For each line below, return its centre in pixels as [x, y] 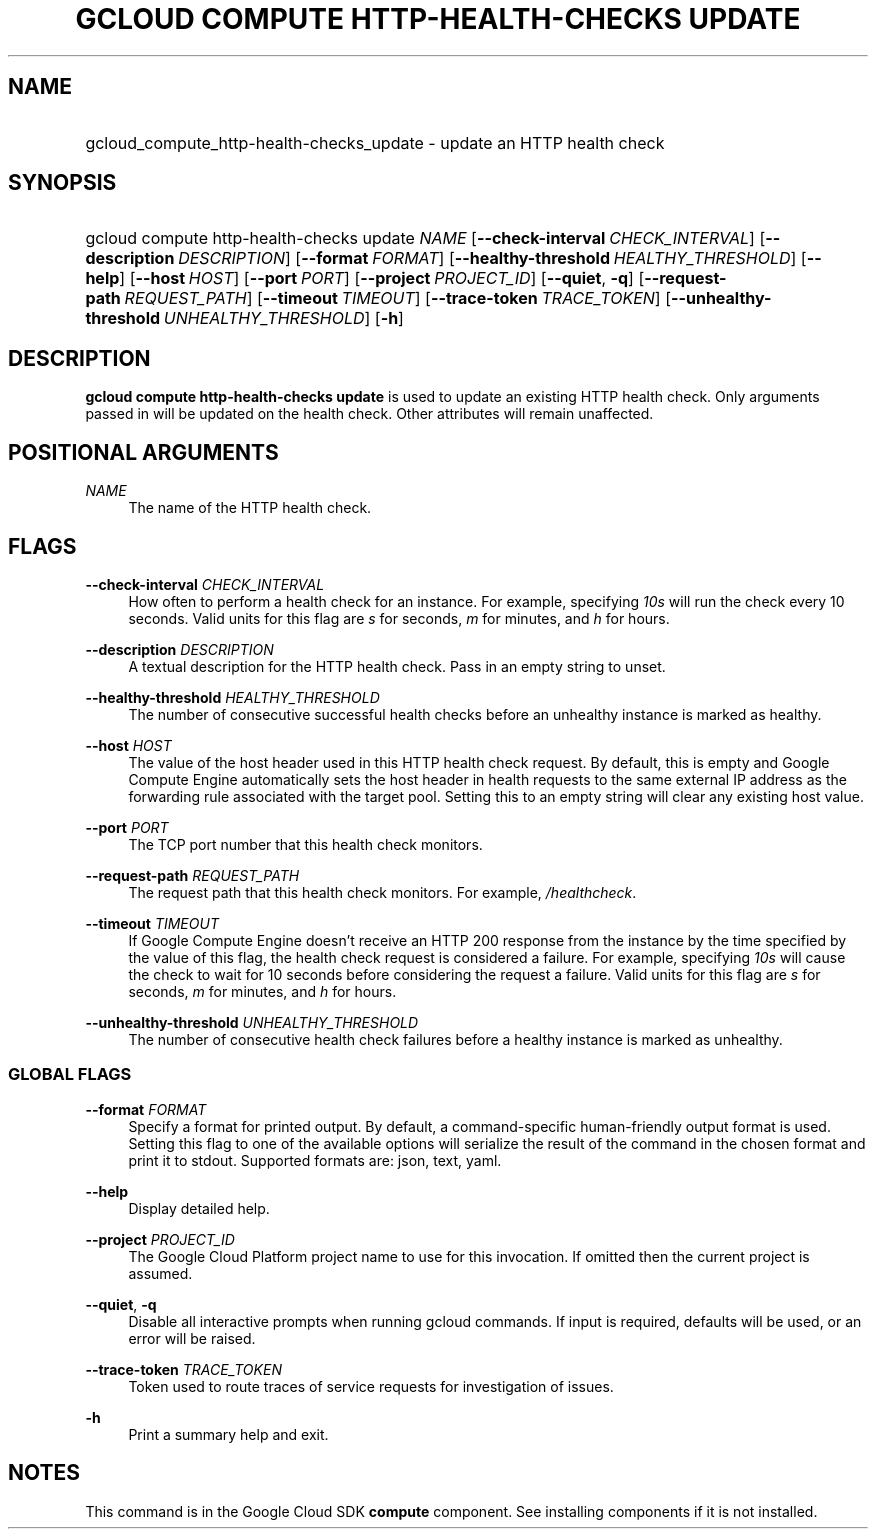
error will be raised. [192, 1338]
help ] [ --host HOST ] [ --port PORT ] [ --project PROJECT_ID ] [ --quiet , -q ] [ [365, 278]
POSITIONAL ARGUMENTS [143, 452]
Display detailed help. [199, 1208]
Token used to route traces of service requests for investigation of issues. [371, 1386]
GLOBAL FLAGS [70, 1074]
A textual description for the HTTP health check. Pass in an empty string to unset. [397, 666]
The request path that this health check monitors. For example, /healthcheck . [382, 892]
